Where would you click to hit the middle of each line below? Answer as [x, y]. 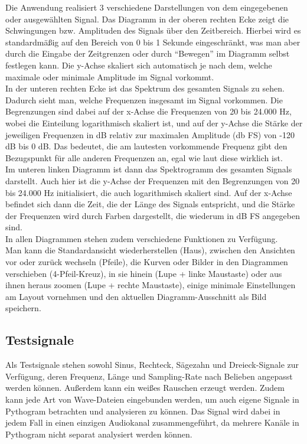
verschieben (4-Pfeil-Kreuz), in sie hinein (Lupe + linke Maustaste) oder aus [144, 273]
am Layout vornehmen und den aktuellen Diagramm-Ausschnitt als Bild [136, 296]
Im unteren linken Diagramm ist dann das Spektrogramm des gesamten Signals [149, 169]
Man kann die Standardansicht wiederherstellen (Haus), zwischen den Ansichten [150, 250]
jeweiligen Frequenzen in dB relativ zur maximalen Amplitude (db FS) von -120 [150, 134]
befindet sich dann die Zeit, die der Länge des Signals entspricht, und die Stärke [150, 204]
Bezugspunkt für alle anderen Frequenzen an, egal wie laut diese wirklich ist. [144, 157]
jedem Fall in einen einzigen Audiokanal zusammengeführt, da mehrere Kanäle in [152, 422]
